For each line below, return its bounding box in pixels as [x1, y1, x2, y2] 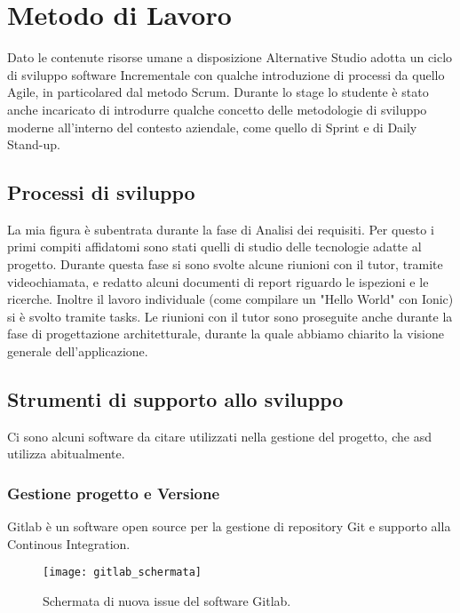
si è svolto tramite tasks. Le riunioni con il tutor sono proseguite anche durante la [7, 306, 453, 325]
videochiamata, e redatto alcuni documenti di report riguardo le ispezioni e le [7, 272, 429, 291]
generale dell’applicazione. [7, 342, 148, 361]
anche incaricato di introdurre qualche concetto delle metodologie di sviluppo [7, 100, 427, 118]
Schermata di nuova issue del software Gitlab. [43, 592, 291, 610]
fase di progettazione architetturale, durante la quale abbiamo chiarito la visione [7, 324, 444, 343]
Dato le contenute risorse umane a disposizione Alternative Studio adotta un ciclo [7, 48, 453, 67]
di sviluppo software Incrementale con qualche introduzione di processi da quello [7, 65, 445, 84]
